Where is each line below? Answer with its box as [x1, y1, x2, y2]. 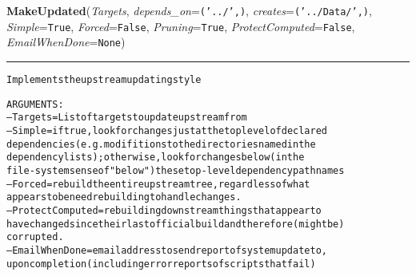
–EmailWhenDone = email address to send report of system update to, [6, 244, 327, 256]
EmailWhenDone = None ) [6, 34, 126, 50]
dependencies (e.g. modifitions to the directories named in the [6, 138, 316, 150]
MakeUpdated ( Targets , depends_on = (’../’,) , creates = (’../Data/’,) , [6, 2, 372, 18]
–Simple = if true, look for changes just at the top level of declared [6, 124, 328, 136]
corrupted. [6, 231, 64, 243]
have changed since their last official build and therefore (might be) [6, 218, 345, 230]
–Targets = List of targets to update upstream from [6, 112, 247, 124]
